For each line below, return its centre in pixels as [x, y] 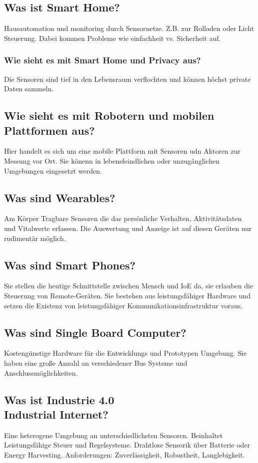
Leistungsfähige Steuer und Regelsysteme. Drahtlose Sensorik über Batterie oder [127, 445]
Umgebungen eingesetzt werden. [53, 170]
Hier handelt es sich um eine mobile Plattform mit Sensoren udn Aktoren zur [122, 151]
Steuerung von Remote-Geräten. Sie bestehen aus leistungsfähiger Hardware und [127, 295]
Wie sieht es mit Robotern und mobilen [109, 116]
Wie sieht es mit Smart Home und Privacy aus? [103, 60]
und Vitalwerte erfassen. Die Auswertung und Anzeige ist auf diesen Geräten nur [128, 228]
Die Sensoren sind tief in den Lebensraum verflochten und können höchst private [128, 79]
